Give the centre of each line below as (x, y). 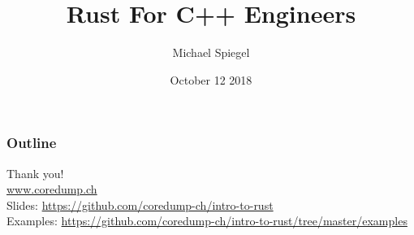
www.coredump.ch (52, 189)
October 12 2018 (211, 79)
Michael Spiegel (211, 52)
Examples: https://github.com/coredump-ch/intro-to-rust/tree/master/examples (207, 221)
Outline (32, 143)
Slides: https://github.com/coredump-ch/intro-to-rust (140, 205)
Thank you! (35, 173)
